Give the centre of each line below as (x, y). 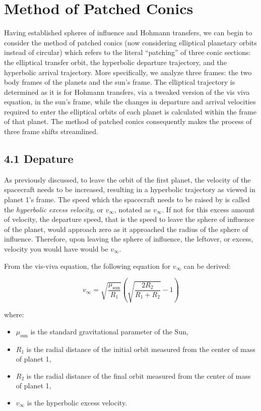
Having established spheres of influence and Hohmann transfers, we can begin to (128, 33)
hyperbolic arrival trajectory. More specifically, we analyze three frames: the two (128, 72)
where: (14, 314)
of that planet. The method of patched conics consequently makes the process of (128, 121)
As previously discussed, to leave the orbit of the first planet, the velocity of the (127, 179)
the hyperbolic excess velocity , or (54, 209)
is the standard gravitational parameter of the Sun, (109, 331)
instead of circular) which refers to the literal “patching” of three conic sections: (127, 52)
